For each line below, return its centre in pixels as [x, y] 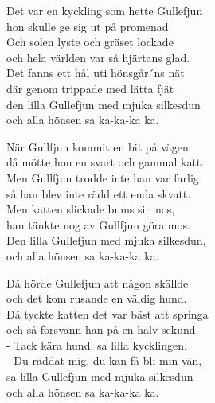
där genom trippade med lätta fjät [90, 88]
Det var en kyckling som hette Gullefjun [105, 10]
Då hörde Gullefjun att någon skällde [98, 282]
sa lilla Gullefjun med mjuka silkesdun [100, 376]
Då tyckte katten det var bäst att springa [107, 313]
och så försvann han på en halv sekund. [103, 329]
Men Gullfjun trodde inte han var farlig [103, 177]
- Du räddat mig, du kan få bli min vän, [104, 360]
